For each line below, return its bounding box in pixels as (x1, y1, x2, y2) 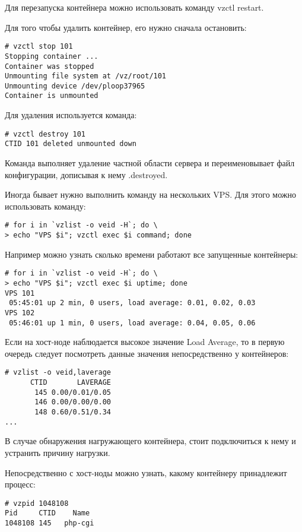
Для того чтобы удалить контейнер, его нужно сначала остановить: (5, 21, 247, 33)
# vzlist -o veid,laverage (5, 368, 111, 377)
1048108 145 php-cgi (5, 519, 94, 528)
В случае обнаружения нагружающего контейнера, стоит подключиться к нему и (5, 435, 296, 447)
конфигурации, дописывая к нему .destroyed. (5, 168, 168, 180)
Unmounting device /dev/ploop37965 (5, 81, 145, 90)
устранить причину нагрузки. (5, 446, 110, 458)
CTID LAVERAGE (30, 378, 111, 387)
